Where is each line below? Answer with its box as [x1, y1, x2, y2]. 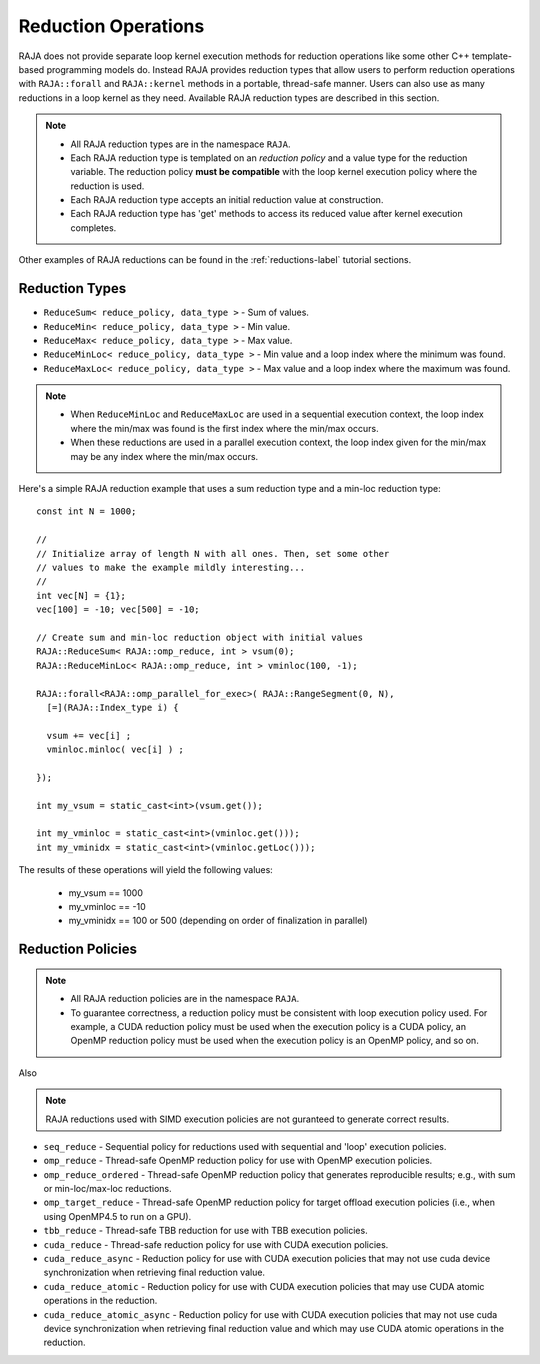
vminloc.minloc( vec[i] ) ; [46, 744, 185, 755]
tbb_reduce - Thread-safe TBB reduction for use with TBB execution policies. [43, 1225, 369, 1237]
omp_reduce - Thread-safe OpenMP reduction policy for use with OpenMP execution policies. [43, 1155, 433, 1167]
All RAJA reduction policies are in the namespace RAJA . [70, 993, 300, 1005]
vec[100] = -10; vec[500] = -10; [36, 604, 200, 615]
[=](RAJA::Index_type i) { [46, 701, 179, 713]
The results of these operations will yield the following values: [18, 864, 274, 876]
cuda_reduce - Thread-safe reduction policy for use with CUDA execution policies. [43, 1238, 389, 1250]
